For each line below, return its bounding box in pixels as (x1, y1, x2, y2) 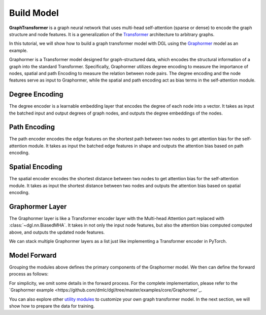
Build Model (9, 7, 59, 18)
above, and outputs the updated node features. (9, 229, 105, 235)
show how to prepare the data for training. (9, 303, 95, 309)
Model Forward (9, 251, 57, 259)
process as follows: (9, 271, 49, 277)
